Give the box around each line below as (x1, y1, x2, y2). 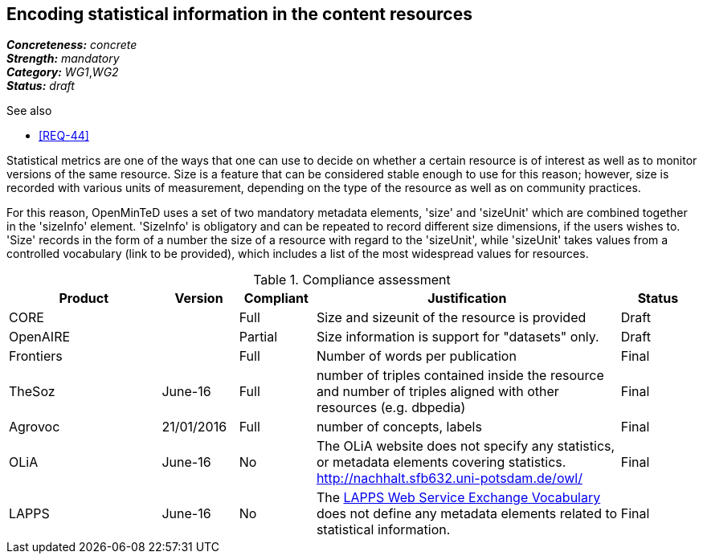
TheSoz (9, 383, 55, 400)
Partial (239, 329, 278, 345)
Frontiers (9, 348, 63, 365)
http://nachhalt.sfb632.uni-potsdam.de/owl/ (316, 470, 582, 487)
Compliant (243, 290, 309, 307)
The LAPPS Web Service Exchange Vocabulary (316, 489, 601, 506)
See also (6, 104, 52, 118)
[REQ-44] (39, 129, 89, 143)
